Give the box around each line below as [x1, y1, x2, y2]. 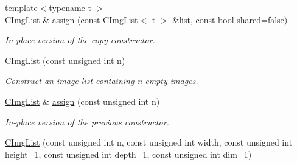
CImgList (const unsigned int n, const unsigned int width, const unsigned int [5, 136, 293, 149]
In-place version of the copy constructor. [5, 33, 155, 46]
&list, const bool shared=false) [172, 13, 288, 26]
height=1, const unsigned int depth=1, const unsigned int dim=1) [5, 147, 252, 160]
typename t [49, 1, 91, 13]
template [5, 1, 38, 13]
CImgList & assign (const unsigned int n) [5, 94, 160, 107]
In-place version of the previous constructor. [5, 115, 169, 128]
